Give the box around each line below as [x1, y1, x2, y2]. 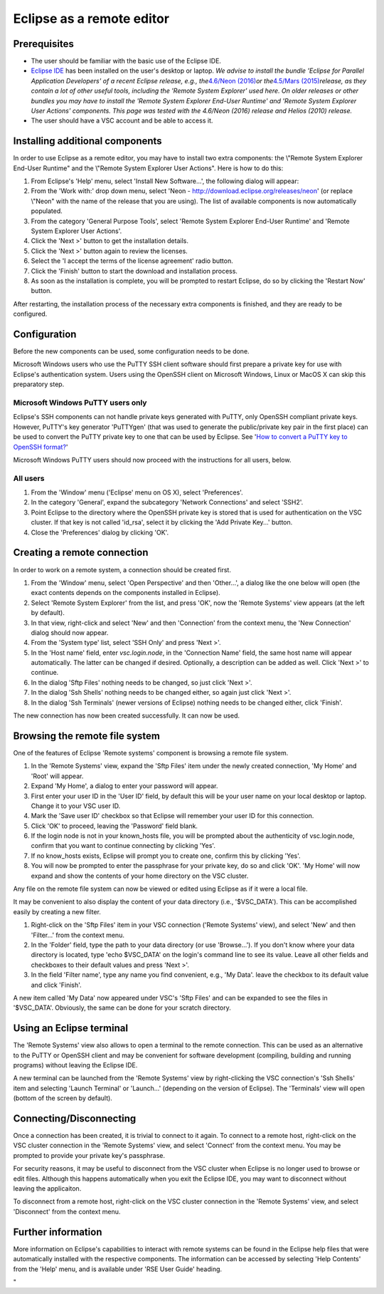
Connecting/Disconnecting [13, 1112, 137, 1124]
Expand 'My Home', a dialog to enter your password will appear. [31, 782, 218, 790]
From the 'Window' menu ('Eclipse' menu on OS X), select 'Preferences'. [31, 488, 243, 497]
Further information [13, 1226, 102, 1238]
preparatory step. [13, 380, 65, 388]
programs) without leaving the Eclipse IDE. [13, 1061, 138, 1069]
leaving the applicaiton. [13, 1184, 82, 1193]
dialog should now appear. [31, 628, 109, 637]
